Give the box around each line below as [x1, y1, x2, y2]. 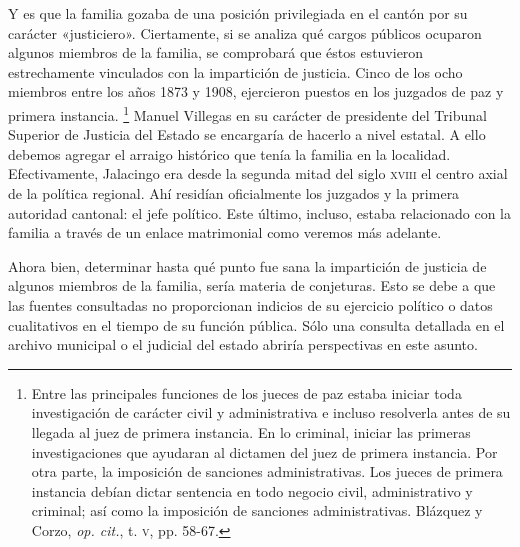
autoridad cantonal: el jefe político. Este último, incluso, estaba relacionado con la [8, 202, 511, 223]
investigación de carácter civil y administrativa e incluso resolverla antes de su [31, 402, 511, 423]
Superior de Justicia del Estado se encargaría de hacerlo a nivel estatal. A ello [8, 124, 486, 145]
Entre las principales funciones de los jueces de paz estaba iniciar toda [31, 382, 462, 403]
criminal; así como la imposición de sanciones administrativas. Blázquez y [31, 500, 483, 521]
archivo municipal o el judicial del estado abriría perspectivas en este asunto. [8, 334, 478, 355]
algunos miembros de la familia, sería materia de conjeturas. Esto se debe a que [8, 275, 496, 296]
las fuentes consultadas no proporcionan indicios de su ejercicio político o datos [8, 294, 493, 315]
